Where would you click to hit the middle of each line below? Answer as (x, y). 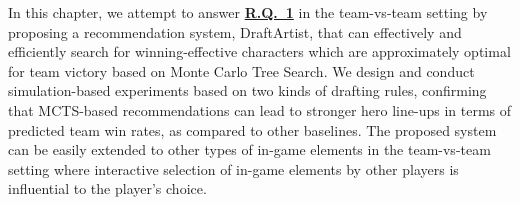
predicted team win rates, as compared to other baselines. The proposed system (252, 129)
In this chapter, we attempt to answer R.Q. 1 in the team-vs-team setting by (248, 12)
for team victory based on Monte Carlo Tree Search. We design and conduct (241, 70)
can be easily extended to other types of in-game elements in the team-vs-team (249, 149)
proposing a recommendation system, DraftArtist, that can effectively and (235, 31)
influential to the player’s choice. (107, 188)
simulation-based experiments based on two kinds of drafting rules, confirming (247, 90)
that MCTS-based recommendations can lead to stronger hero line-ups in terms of (260, 109)
